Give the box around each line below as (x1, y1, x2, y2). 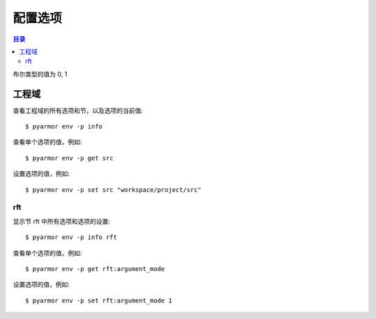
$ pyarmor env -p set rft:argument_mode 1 (25, 296, 173, 304)
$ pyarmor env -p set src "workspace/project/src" (25, 186, 202, 194)
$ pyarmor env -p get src (25, 154, 114, 162)
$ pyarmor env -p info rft (25, 234, 118, 241)
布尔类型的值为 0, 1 (13, 69, 68, 78)
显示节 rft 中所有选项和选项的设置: (13, 217, 111, 225)
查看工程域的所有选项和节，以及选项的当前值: (13, 106, 143, 115)
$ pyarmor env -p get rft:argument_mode (25, 265, 165, 272)
